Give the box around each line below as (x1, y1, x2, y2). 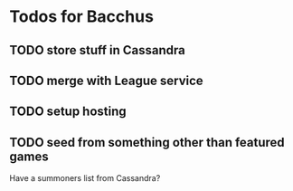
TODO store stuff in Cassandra (9, 43, 185, 58)
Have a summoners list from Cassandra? (9, 173, 161, 184)
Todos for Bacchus (9, 6, 154, 27)
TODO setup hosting (9, 104, 127, 119)
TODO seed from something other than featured (9, 134, 285, 150)
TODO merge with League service (9, 72, 203, 88)
